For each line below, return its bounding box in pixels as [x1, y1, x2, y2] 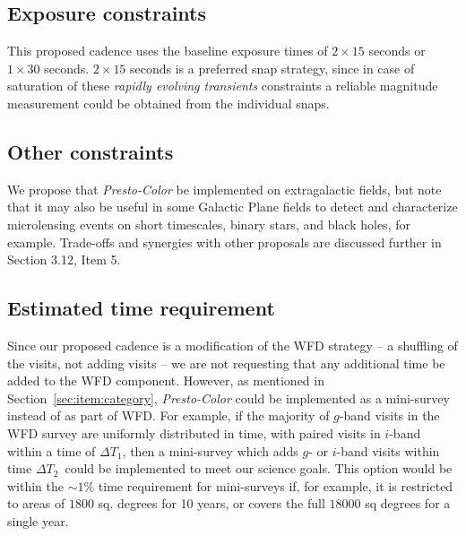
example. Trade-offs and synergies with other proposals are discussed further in [7, 232, 442, 251]
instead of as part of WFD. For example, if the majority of [7, 406, 330, 425]
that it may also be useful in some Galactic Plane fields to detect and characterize [7, 197, 458, 216]
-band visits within [336, 441, 440, 460]
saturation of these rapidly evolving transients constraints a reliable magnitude [7, 76, 438, 95]
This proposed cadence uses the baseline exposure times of [7, 41, 328, 60]
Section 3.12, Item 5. [7, 250, 121, 269]
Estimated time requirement [7, 294, 275, 322]
